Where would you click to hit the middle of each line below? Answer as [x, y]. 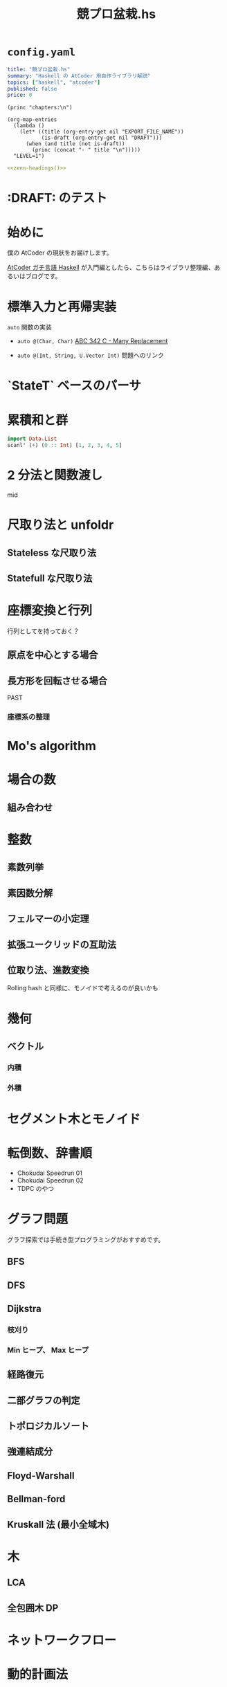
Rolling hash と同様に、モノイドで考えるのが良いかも [83, 988]
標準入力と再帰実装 [62, 307]
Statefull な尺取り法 [50, 578]
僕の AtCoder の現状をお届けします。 [60, 253]
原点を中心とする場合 [53, 655]
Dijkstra [24, 1309]
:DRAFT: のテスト [57, 198]
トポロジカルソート [48, 1426]
